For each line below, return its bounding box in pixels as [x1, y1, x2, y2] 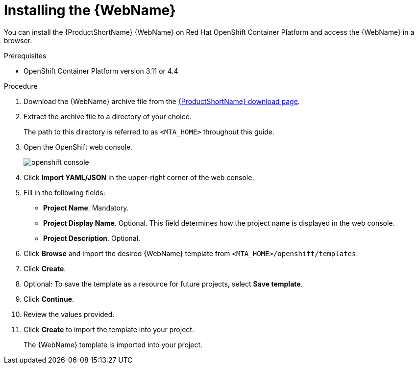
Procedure [4, 81, 38, 90]
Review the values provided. [24, 310, 115, 318]
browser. [4, 36, 32, 45]
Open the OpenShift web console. [24, 142, 133, 151]
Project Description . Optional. [43, 234, 141, 242]
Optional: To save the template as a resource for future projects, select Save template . [24, 279, 303, 288]
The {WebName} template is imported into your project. [24, 340, 203, 349]
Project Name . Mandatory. [43, 203, 129, 212]
